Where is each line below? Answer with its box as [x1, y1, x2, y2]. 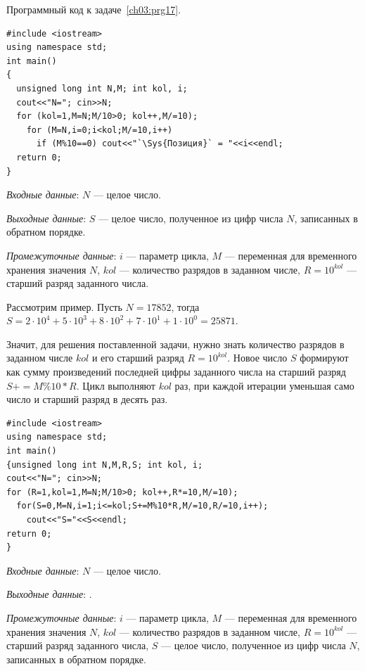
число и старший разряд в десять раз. [6, 392, 168, 407]
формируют [300, 350, 349, 365]
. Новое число [227, 350, 288, 365]
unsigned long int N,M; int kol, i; [16, 83, 188, 94]
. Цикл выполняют [76, 378, 155, 392]
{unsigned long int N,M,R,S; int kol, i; [6, 459, 203, 470]
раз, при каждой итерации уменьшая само [174, 378, 354, 392]
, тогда [171, 299, 200, 314]
